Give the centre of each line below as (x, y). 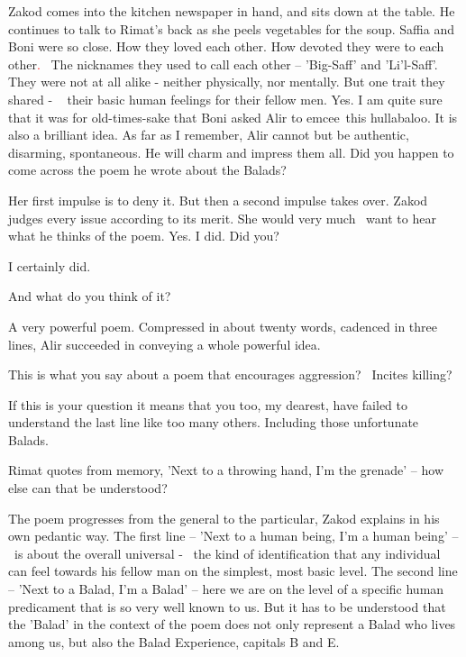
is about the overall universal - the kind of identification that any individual (227, 553)
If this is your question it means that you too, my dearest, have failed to (208, 404)
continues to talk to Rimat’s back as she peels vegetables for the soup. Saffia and (231, 28)
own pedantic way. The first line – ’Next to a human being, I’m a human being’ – (233, 536)
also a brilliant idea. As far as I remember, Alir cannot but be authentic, (209, 135)
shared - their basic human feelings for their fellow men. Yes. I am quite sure (225, 99)
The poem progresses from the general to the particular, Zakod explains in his (224, 518)
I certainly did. (50, 265)
